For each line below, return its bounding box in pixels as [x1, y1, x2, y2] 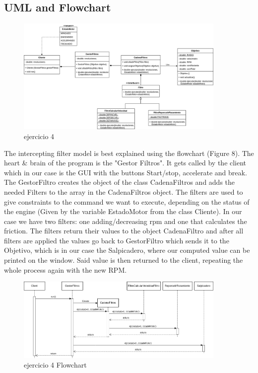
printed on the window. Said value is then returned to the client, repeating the [4, 255, 243, 265]
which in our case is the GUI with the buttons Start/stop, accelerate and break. [4, 167, 247, 177]
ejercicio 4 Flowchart [24, 360, 87, 370]
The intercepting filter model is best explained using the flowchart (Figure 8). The [4, 148, 254, 158]
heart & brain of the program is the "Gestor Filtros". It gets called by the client [4, 157, 247, 168]
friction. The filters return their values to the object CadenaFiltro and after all [4, 225, 244, 236]
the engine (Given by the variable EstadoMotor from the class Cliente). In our [4, 206, 242, 217]
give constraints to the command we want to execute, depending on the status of [4, 196, 250, 207]
